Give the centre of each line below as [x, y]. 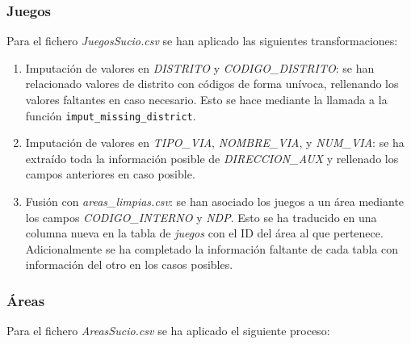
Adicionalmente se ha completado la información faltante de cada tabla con [212, 248]
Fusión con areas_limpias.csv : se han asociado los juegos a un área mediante [215, 201]
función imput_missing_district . [111, 115]
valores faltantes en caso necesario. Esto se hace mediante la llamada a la [206, 99]
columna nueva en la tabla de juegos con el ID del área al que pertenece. [204, 233]
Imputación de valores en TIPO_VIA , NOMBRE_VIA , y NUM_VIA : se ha [215, 143]
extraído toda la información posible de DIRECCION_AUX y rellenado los [212, 158]
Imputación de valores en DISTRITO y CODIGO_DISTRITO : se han [200, 67]
